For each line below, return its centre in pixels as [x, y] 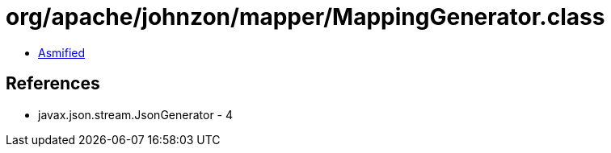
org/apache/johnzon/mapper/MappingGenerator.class [305, 17]
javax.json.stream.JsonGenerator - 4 [136, 114]
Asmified [62, 52]
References [53, 84]
